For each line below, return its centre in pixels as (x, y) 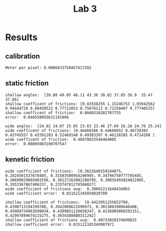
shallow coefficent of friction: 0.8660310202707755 (63, 113)
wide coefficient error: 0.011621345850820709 (56, 193)
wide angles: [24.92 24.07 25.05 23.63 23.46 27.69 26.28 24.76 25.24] (84, 126)
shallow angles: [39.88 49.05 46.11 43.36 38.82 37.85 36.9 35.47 (79, 95)
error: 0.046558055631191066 (37, 117)
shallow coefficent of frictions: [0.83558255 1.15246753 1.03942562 (80, 104)
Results (22, 37)
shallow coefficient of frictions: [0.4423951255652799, (68, 202)
